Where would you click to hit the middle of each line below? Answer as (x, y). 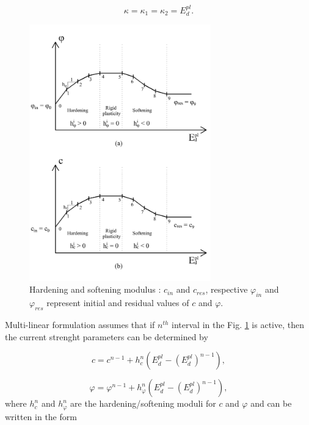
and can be (271, 403)
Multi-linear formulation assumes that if (80, 324)
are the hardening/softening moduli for (143, 403)
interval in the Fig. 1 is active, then (238, 324)
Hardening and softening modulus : (95, 289)
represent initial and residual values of (118, 303)
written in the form (41, 416)
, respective (227, 289)
